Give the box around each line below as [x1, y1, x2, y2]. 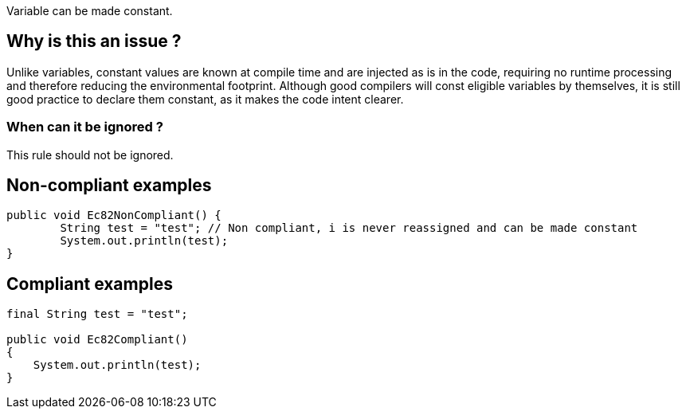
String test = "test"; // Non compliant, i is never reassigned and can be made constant [60, 221, 638, 235]
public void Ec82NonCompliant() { [6, 209, 221, 222]
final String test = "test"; [6, 307, 188, 321]
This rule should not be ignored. [6, 147, 174, 162]
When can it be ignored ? [6, 119, 163, 135]
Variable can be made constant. [6, 4, 173, 18]
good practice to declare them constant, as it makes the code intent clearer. [6, 92, 404, 106]
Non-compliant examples [6, 175, 212, 196]
